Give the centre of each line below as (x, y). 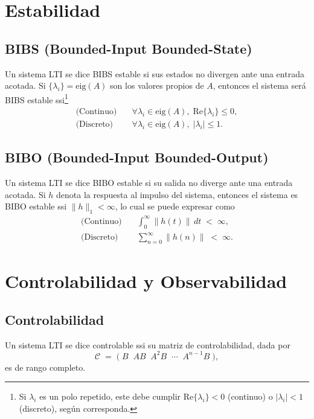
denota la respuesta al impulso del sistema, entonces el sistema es (177, 194)
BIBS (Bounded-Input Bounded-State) (129, 48)
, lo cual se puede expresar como (175, 206)
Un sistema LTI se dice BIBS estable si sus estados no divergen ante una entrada (155, 73)
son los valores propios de (157, 85)
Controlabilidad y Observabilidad (146, 281)
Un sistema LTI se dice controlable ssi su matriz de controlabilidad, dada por (148, 344)
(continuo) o (250, 396)
